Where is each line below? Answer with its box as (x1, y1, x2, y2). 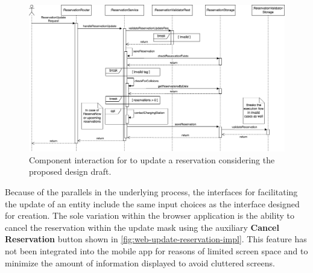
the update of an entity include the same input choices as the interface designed (5, 197, 300, 210)
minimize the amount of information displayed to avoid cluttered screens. (5, 256, 275, 269)
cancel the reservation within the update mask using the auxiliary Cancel (5, 221, 279, 233)
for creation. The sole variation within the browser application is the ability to (5, 209, 294, 222)
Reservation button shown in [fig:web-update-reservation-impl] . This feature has (5, 233, 307, 245)
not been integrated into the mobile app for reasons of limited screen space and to (5, 244, 308, 257)
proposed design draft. (29, 165, 112, 178)
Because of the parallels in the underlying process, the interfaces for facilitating (5, 185, 298, 198)
